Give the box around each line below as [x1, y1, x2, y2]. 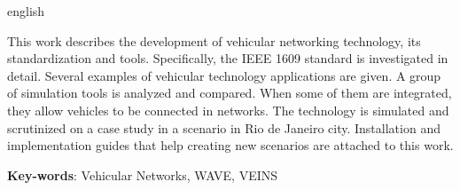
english [7, 2, 45, 20]
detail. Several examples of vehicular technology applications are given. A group [7, 66, 441, 84]
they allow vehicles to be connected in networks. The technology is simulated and [7, 100, 449, 119]
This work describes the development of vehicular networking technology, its [7, 31, 421, 50]
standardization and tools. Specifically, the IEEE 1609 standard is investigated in [7, 49, 448, 67]
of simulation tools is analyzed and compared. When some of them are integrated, [7, 83, 452, 102]
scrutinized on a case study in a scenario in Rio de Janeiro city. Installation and [7, 118, 441, 137]
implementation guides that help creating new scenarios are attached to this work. [7, 136, 454, 154]
